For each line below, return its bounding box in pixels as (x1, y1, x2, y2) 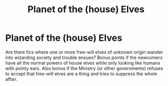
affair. (5, 76, 18, 82)
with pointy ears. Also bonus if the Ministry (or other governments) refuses (5, 65, 163, 71)
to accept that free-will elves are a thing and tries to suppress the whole (5, 70, 157, 77)
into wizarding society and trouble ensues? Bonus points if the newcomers (5, 54, 163, 61)
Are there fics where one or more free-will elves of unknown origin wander (5, 49, 163, 55)
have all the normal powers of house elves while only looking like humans (5, 60, 160, 66)
